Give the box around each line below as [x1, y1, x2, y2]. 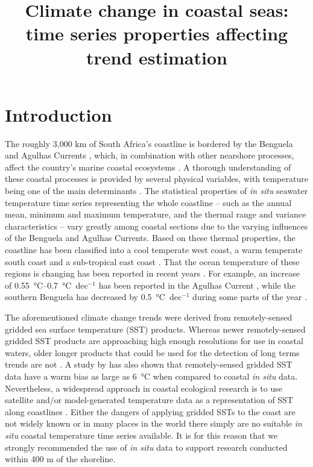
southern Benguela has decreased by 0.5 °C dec [5, 290, 182, 303]
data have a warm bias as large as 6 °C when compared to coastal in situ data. [5, 369, 298, 382]
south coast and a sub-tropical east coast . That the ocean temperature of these [5, 255, 300, 268]
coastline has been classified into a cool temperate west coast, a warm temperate [5, 243, 303, 256]
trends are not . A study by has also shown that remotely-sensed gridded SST [5, 358, 292, 371]
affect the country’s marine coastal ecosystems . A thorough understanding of [5, 160, 291, 173]
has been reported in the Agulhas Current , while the [98, 278, 296, 291]
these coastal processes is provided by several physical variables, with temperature [5, 172, 308, 185]
